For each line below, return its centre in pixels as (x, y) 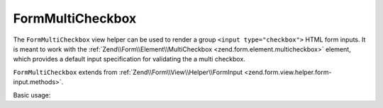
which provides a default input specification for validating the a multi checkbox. (129, 59)
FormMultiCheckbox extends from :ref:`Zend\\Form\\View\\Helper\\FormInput (128, 72)
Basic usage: (32, 95)
